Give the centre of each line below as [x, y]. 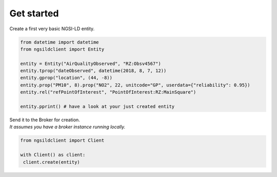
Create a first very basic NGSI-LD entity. [52, 29]
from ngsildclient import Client [62, 140]
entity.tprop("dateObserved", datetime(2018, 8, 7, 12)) [93, 71]
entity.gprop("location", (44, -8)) [66, 78]
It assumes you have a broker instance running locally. [67, 127]
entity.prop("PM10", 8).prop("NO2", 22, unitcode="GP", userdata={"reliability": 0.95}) [135, 85]
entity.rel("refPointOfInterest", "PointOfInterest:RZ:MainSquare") [108, 92]
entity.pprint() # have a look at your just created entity [97, 107]
